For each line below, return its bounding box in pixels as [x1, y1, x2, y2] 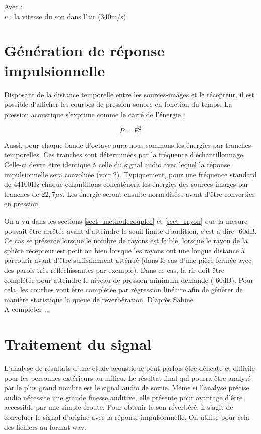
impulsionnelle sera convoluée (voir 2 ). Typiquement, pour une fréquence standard [4, 169, 257, 179]
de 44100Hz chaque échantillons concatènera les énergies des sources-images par [4, 179, 249, 189]
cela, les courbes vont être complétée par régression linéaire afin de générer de [4, 284, 243, 295]
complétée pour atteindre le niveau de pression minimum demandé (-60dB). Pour [4, 274, 253, 285]
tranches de [4, 188, 39, 199]
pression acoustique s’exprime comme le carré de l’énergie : [4, 108, 185, 119]
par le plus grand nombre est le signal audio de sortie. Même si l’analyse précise [4, 382, 249, 393]
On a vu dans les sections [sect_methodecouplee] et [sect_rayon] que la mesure [4, 215, 248, 226]
